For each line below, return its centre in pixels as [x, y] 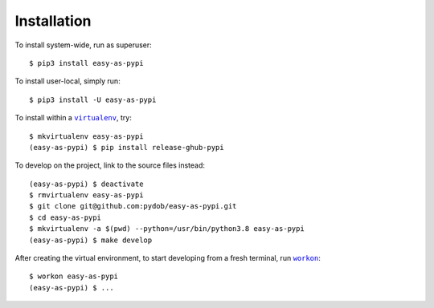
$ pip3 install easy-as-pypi [86, 63]
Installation [53, 21]
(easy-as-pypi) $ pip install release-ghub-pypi [127, 147]
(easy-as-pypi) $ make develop [91, 240]
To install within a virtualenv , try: [73, 118]
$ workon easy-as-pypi [74, 276]
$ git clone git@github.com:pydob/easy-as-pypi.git [133, 206]
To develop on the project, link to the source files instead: [110, 165]
